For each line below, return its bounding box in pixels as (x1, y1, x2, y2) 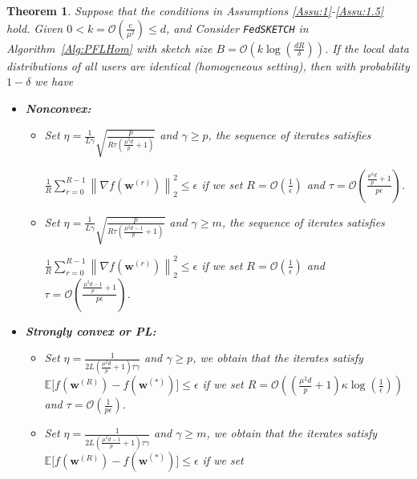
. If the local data (324, 39, 409, 56)
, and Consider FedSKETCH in (166, 19, 309, 36)
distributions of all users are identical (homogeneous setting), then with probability (6, 57, 410, 74)
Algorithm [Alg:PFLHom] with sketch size (6, 39, 213, 56)
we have (34, 73, 74, 90)
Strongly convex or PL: (25, 322, 156, 339)
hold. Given (6, 19, 63, 36)
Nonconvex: (25, 99, 91, 116)
